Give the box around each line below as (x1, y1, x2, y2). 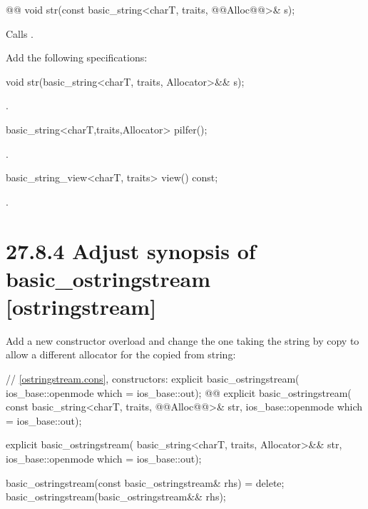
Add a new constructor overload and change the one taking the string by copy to (6, 333, 359, 348)
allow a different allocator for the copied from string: (6, 347, 236, 362)
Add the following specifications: (6, 50, 148, 65)
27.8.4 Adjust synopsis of (6, 236, 256, 265)
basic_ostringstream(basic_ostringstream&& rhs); (6, 489, 226, 504)
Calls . (6, 26, 34, 41)
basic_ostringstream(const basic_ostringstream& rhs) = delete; (6, 475, 285, 490)
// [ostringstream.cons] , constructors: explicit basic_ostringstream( (6, 371, 300, 386)
